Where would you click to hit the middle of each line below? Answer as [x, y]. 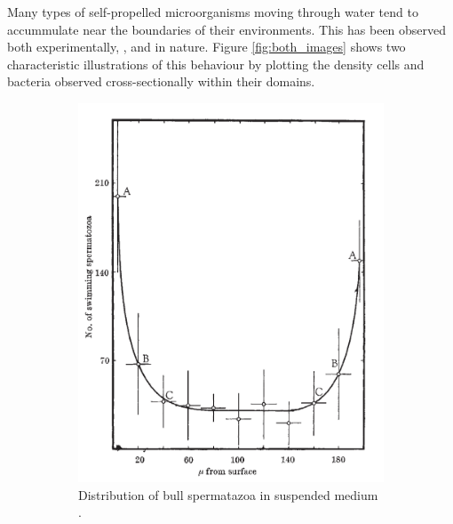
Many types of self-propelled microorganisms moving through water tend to [213, 12]
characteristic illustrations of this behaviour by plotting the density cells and [216, 64]
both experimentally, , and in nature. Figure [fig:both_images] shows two [207, 47]
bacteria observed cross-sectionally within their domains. [161, 81]
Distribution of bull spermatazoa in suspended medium [228, 494]
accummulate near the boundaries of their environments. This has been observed [227, 29]
